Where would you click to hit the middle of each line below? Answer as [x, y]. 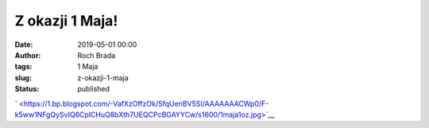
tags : [23, 67]
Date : [24, 45]
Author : [28, 55]
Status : [27, 89]
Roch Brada [97, 55]
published [94, 89]
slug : [23, 78]
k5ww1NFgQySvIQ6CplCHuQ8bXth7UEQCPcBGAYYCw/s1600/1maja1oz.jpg [138, 114]
